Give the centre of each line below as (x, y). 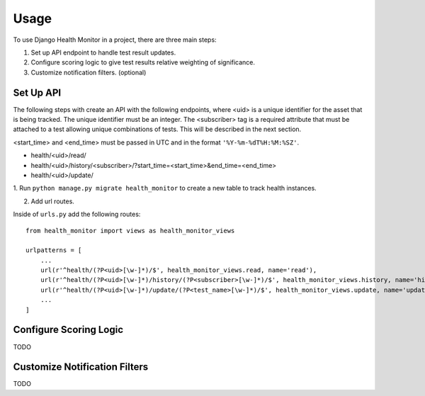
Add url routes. (52, 201)
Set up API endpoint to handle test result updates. (103, 52)
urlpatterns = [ (54, 250)
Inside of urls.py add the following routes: (77, 214)
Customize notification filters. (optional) (89, 72)
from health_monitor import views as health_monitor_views (130, 231)
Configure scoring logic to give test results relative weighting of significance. (143, 62)
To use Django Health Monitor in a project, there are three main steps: (115, 40)
